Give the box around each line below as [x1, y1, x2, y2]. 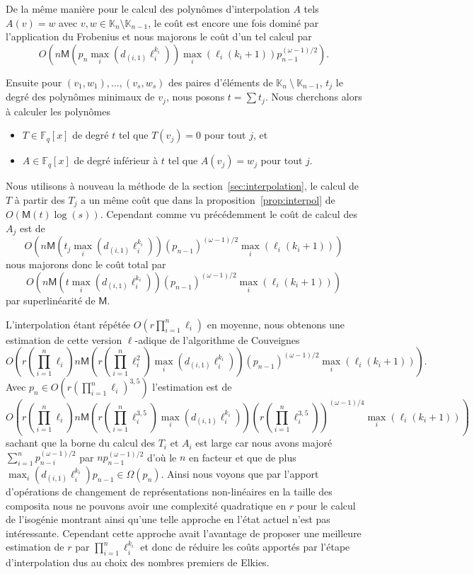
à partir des [14, 192, 65, 207]
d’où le [147, 449, 177, 464]
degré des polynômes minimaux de [6, 89, 155, 104]
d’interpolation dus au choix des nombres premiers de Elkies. [6, 555, 270, 570]
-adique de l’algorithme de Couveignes [134, 332, 300, 347]
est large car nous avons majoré [195, 435, 333, 450]
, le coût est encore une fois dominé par [148, 15, 319, 30]
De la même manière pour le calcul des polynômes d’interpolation [6, 1, 290, 16]
